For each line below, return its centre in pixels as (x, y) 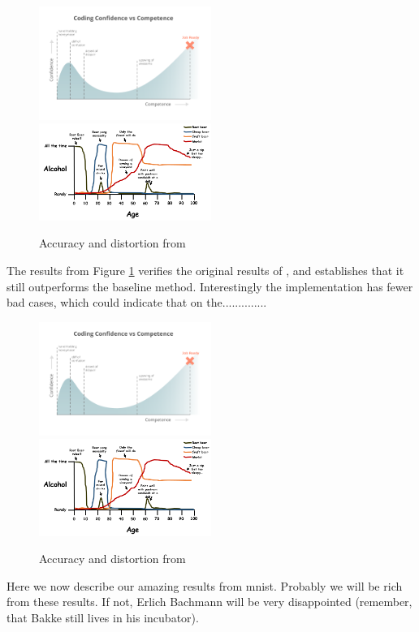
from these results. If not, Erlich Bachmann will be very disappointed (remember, (209, 602)
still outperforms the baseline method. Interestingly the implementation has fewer (210, 286)
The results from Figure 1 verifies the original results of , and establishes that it (205, 271)
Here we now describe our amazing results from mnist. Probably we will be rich (205, 585)
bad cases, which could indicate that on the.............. (137, 302)
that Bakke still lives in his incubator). (103, 617)
